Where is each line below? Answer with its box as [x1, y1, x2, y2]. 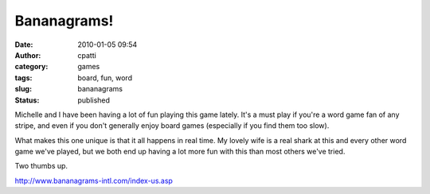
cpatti [77, 50, 97, 60]
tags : [14, 72, 33, 83]
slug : [14, 84, 32, 94]
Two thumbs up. [14, 161, 68, 171]
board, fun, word [77, 72, 133, 83]
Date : [14, 40, 33, 49]
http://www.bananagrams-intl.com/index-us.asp [14, 176, 173, 185]
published [77, 95, 111, 105]
